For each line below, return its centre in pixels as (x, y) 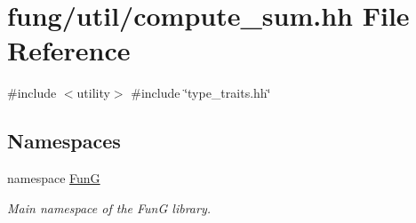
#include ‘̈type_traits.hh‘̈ (201, 93)
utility (93, 93)
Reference (69, 50)
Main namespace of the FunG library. (109, 207)
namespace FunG (54, 178)
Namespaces (64, 141)
